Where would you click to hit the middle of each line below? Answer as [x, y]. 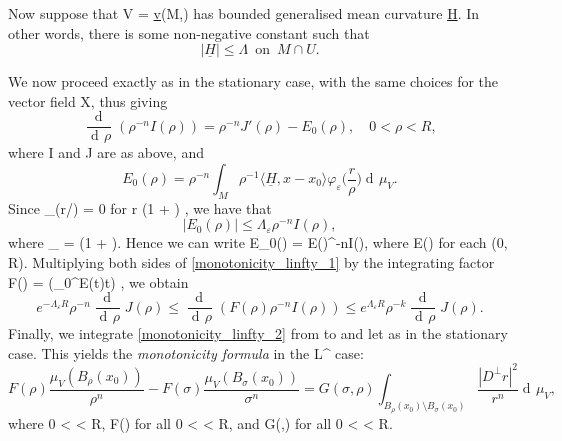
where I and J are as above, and [106, 152]
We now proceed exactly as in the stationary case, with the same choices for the [253, 81]
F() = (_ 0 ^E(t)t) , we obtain [98, 281]
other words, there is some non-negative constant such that [189, 32]
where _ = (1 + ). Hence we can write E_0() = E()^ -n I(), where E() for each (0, [258, 242]
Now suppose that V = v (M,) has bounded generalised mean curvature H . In [244, 13]
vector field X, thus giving [88, 100]
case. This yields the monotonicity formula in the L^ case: [186, 352]
